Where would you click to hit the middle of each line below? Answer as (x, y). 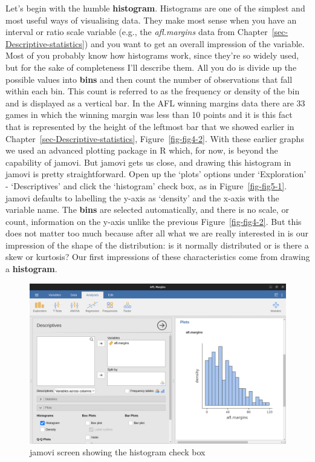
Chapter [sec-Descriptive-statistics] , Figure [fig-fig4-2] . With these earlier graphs (155, 138)
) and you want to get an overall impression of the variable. (194, 43)
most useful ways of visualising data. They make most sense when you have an (151, 20)
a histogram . (31, 269)
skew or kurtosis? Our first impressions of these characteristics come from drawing (158, 257)
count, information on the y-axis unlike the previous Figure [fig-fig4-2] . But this (154, 221)
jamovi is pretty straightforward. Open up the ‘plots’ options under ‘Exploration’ (156, 174)
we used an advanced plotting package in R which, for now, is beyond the (142, 150)
